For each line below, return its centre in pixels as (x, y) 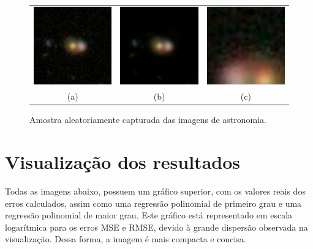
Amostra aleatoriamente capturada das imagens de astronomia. (148, 120)
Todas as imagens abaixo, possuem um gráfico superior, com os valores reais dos (155, 191)
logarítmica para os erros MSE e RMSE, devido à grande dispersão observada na (156, 227)
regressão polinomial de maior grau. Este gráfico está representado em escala (149, 215)
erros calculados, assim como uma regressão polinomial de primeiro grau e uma (153, 203)
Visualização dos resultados (123, 161)
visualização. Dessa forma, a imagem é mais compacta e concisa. (126, 239)
